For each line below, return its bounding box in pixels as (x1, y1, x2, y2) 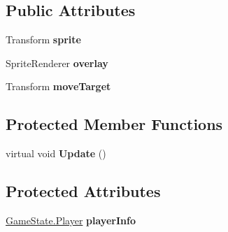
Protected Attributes (6, 180, 161, 202)
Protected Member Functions (6, 113, 223, 135)
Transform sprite (6, 32, 81, 47)
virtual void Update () (6, 146, 106, 161)
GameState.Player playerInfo (6, 212, 136, 227)
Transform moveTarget (6, 79, 111, 94)
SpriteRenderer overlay (6, 55, 108, 70)
